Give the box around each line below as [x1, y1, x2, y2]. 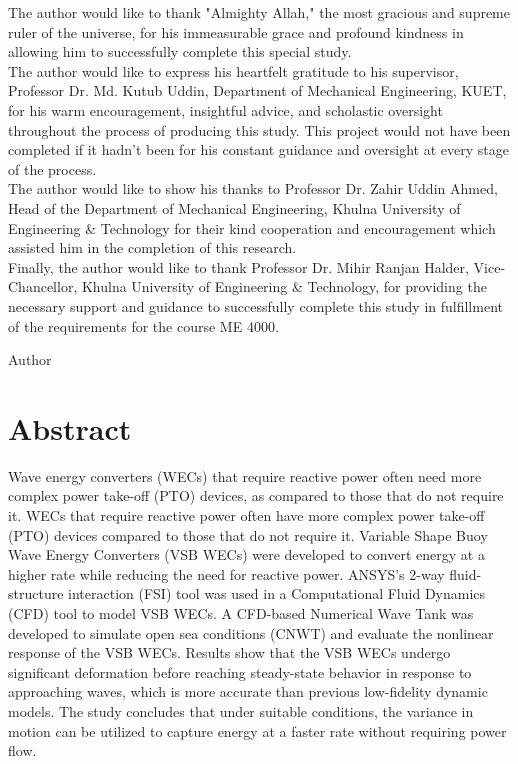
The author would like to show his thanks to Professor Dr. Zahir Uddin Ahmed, [8, 178, 498, 199]
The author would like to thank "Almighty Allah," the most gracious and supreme [8, 2, 510, 22]
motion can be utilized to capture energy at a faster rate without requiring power [8, 720, 507, 741]
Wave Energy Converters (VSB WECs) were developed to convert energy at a [8, 544, 485, 565]
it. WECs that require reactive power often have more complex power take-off [8, 505, 485, 525]
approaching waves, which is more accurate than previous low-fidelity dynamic [8, 681, 488, 702]
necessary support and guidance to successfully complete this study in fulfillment [8, 295, 503, 316]
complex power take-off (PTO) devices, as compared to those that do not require [8, 485, 504, 506]
